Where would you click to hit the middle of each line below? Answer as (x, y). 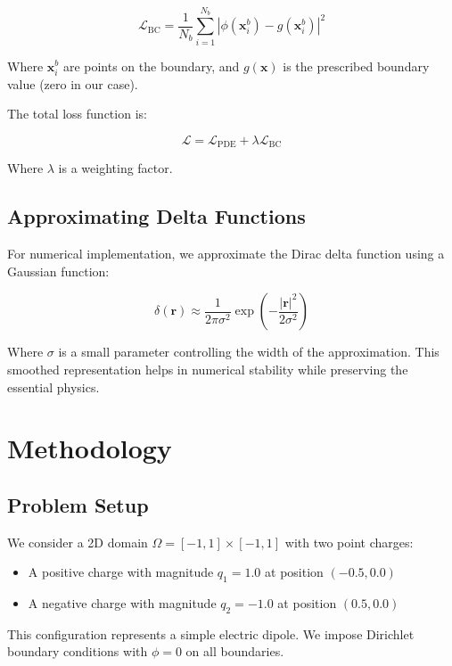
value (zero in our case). (73, 83)
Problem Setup (78, 504)
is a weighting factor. (115, 168)
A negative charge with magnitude (122, 603)
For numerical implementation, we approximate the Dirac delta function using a (226, 254)
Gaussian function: (58, 271)
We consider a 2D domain (78, 542)
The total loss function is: (77, 114)
